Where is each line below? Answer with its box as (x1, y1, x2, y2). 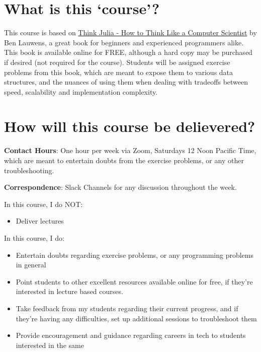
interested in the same (16, 339, 84, 350)
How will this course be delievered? (4, 116, 255, 136)
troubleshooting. (4, 165, 54, 175)
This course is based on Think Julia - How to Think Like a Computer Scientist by (4, 27, 257, 38)
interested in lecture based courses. (16, 286, 123, 297)
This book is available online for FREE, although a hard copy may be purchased (4, 47, 252, 57)
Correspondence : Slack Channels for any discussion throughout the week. (4, 182, 237, 192)
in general (16, 259, 46, 270)
